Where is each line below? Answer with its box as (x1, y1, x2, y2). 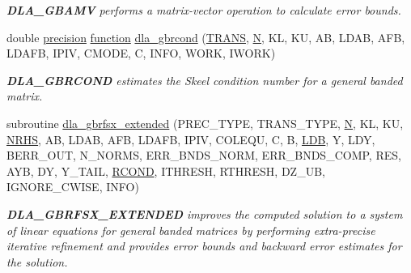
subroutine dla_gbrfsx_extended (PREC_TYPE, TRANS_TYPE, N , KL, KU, (6, 114, 404, 131)
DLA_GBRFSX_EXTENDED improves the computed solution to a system (6, 205, 403, 222)
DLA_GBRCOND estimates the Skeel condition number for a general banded (6, 71, 403, 88)
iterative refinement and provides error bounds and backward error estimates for (6, 237, 402, 254)
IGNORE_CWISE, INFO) (6, 178, 139, 195)
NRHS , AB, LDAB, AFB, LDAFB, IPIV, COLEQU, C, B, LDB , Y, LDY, (6, 130, 375, 147)
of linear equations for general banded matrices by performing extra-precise (6, 221, 375, 238)
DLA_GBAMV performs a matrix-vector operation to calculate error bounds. (6, 2, 401, 18)
